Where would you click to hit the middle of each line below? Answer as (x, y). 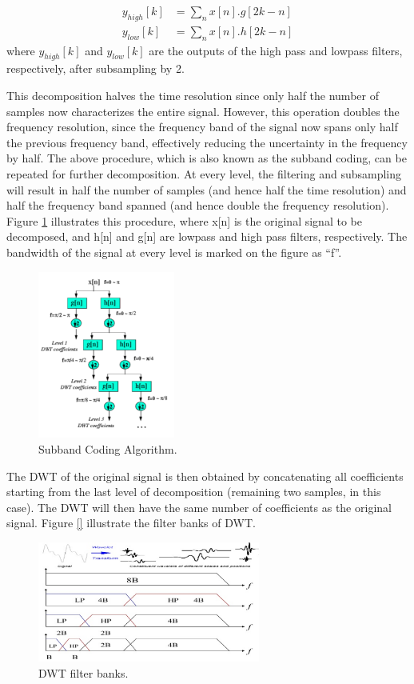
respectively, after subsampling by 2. (96, 68)
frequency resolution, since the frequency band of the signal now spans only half (202, 127)
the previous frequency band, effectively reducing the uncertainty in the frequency (207, 142)
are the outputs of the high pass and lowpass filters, (276, 50)
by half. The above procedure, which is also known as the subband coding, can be (207, 158)
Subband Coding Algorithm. (108, 448)
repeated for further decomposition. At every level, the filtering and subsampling (204, 174)
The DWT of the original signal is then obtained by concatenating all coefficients (205, 476)
